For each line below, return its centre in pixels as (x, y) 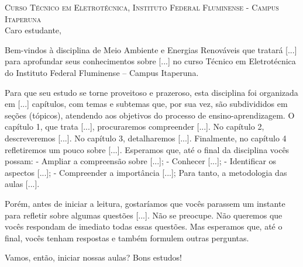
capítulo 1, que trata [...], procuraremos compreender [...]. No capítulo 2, (135, 126)
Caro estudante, (33, 30)
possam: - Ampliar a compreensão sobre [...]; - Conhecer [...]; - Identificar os (141, 161)
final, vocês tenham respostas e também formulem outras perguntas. (127, 237)
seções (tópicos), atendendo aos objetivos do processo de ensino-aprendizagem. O (150, 115)
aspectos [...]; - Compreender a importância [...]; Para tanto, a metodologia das (146, 172)
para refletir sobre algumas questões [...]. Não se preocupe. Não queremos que (144, 215)
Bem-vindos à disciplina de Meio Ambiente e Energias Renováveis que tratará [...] (151, 49)
